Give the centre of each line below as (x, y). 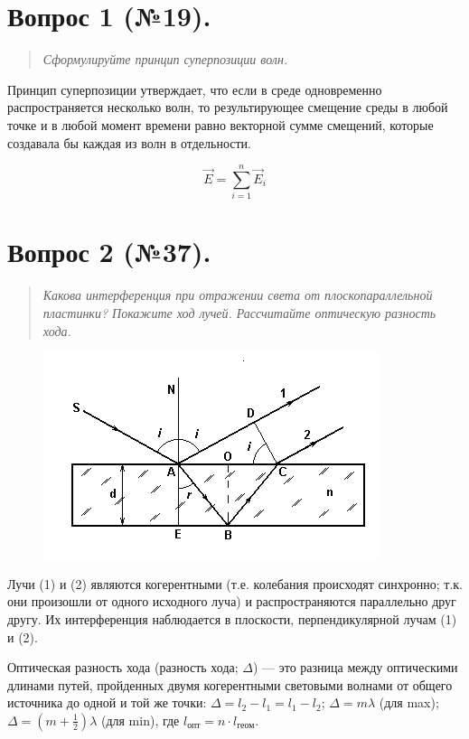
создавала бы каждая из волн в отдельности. (130, 142)
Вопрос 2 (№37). (109, 252)
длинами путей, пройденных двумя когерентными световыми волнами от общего (230, 684)
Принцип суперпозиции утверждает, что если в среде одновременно (195, 89)
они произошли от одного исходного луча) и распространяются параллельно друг (232, 601)
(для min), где (140, 720)
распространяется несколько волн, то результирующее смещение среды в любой (228, 107)
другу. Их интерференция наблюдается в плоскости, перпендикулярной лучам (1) (232, 618)
